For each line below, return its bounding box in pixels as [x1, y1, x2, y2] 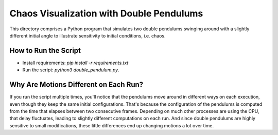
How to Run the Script [9, 46, 81, 55]
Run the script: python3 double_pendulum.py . [22, 67, 119, 73]
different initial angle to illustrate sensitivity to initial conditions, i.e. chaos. [9, 32, 166, 38]
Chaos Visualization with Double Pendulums [9, 8, 203, 19]
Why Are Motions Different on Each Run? [9, 80, 144, 89]
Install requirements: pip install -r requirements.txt [22, 60, 129, 66]
